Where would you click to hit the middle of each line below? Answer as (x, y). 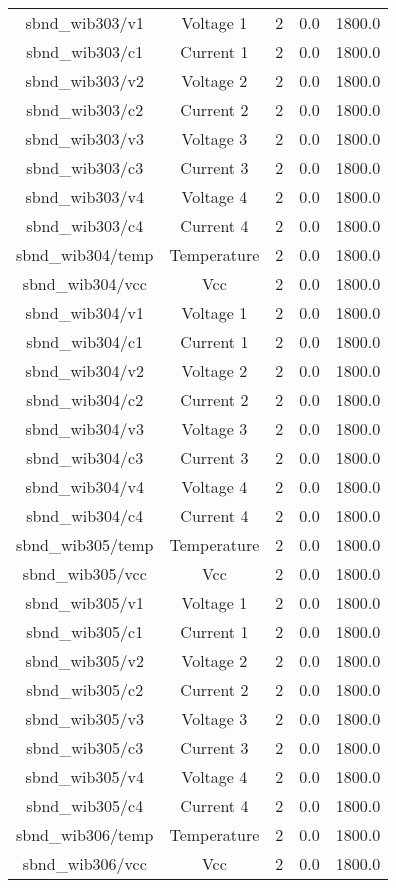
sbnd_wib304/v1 (84, 312)
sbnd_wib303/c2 (85, 109)
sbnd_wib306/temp (85, 834)
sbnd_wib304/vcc (84, 283)
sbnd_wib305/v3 (84, 718)
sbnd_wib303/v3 (84, 138)
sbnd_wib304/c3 (85, 457)
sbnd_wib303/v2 (84, 80)
